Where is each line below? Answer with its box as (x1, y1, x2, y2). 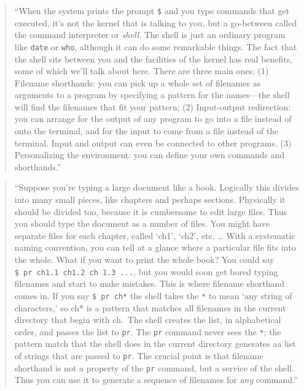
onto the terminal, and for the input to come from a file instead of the (14, 124, 279, 137)
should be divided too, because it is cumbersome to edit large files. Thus (14, 205, 287, 218)
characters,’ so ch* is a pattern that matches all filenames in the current (14, 301, 286, 314)
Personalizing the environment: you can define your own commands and (14, 148, 285, 161)
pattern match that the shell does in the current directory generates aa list (14, 337, 296, 350)
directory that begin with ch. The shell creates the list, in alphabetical (14, 313, 281, 326)
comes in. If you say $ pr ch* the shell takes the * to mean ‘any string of (14, 289, 292, 302)
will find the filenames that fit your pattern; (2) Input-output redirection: (14, 100, 291, 113)
